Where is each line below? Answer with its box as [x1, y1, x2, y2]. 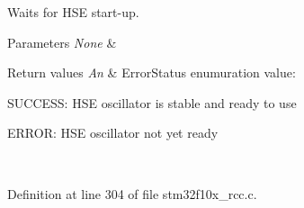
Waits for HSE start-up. [7, 3, 139, 21]
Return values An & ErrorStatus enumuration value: [7, 63, 296, 82]
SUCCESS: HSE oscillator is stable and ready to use [7, 93, 297, 112]
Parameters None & [7, 32, 117, 51]
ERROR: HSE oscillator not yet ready [7, 123, 219, 142]
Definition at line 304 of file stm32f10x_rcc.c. [7, 184, 257, 203]
